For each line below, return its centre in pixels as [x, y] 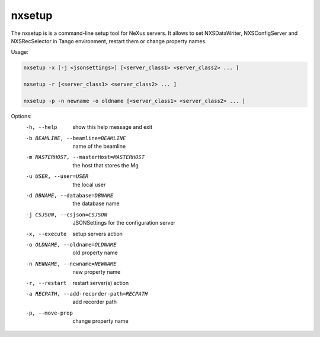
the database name [96, 203]
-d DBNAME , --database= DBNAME [70, 195]
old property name [95, 253]
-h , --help [41, 127]
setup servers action [97, 234]
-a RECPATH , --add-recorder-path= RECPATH [87, 294]
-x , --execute [46, 234]
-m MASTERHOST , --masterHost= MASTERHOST [85, 157]
